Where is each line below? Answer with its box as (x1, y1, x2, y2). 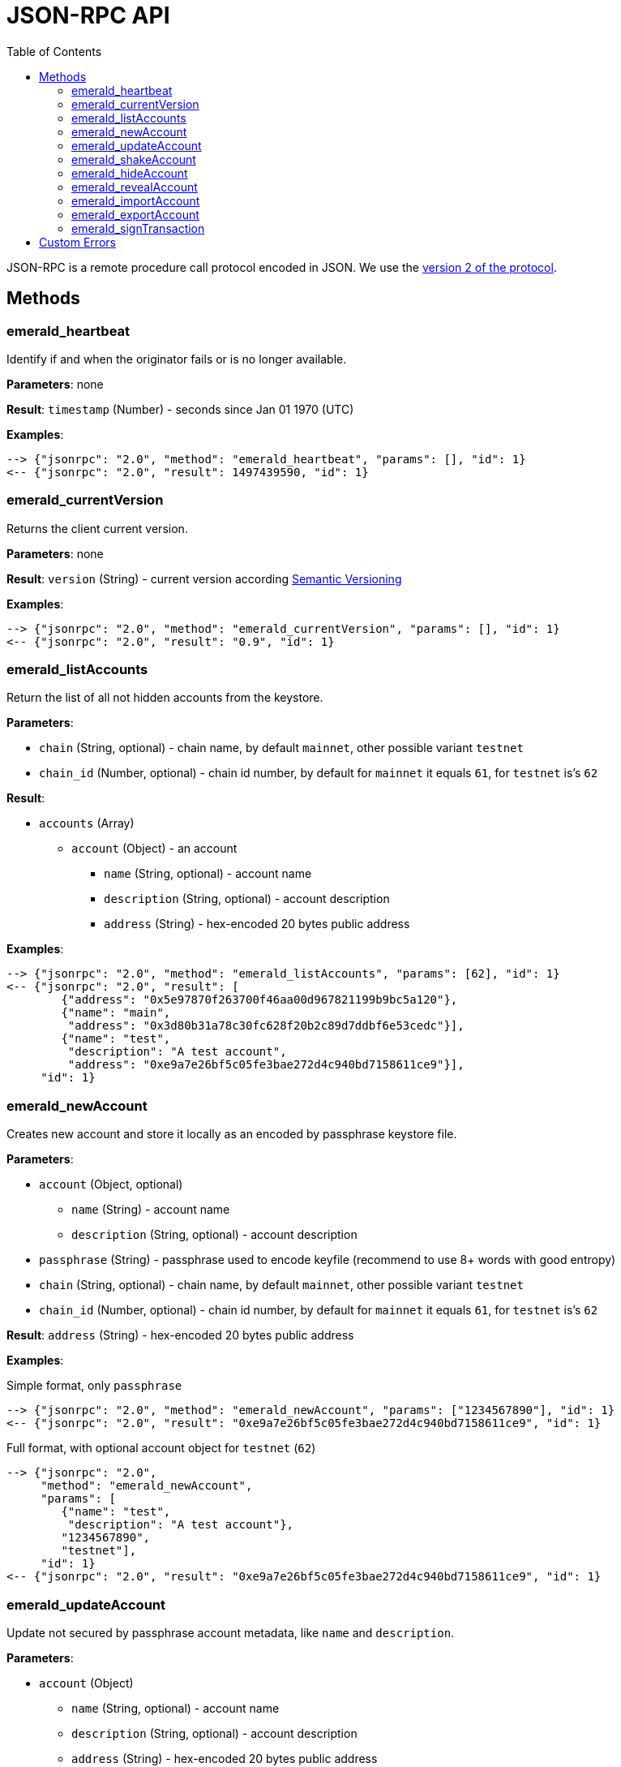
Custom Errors (39, 234, 116, 249)
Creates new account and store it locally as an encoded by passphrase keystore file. (6, 1127, 457, 1141)
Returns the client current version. (6, 521, 188, 535)
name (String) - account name (71, 1202, 230, 1217)
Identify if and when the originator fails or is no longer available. (6, 351, 347, 366)
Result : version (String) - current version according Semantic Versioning (6, 571, 402, 586)
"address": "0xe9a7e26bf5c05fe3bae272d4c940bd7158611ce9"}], (67, 1058, 465, 1072)
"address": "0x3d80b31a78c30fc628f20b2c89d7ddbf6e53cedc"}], (67, 1019, 465, 1033)
